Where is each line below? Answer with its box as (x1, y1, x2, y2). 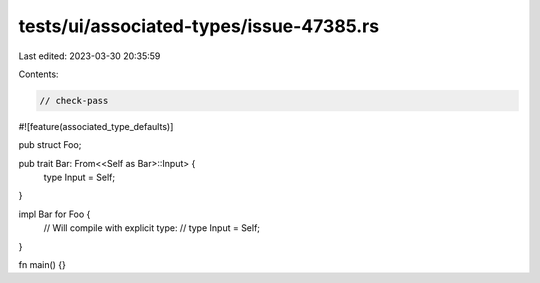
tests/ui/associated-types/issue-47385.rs (18, 15, 380, 37)
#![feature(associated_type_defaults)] (18, 120, 174, 132)
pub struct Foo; (18, 139, 82, 151)
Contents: (18, 68, 59, 80)
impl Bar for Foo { (18, 208, 91, 220)
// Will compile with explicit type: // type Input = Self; (43, 222, 260, 234)
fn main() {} (18, 259, 67, 271)
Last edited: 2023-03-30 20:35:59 (18, 50, 161, 62)
